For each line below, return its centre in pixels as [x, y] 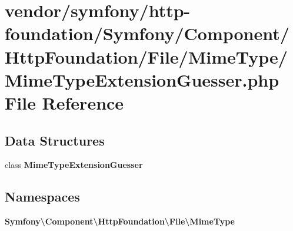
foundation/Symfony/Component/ [147, 33]
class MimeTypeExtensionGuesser [74, 165]
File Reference [64, 102]
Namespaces [42, 197]
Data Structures [55, 140]
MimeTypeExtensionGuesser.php [142, 79]
